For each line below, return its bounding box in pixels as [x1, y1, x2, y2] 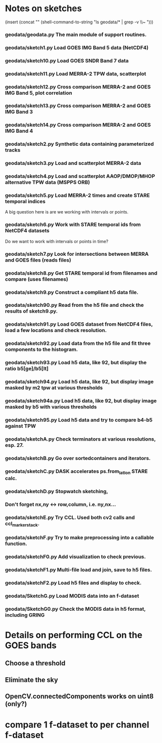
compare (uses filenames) [5, 276, 68, 283]
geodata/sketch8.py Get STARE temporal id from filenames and [5, 269, 158, 276]
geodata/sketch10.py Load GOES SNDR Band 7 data [5, 57, 129, 64]
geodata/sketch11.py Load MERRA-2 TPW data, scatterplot [5, 70, 146, 77]
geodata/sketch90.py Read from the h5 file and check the [5, 302, 144, 309]
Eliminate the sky [5, 675, 58, 684]
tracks [5, 147, 21, 154]
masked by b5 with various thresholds [5, 404, 97, 410]
